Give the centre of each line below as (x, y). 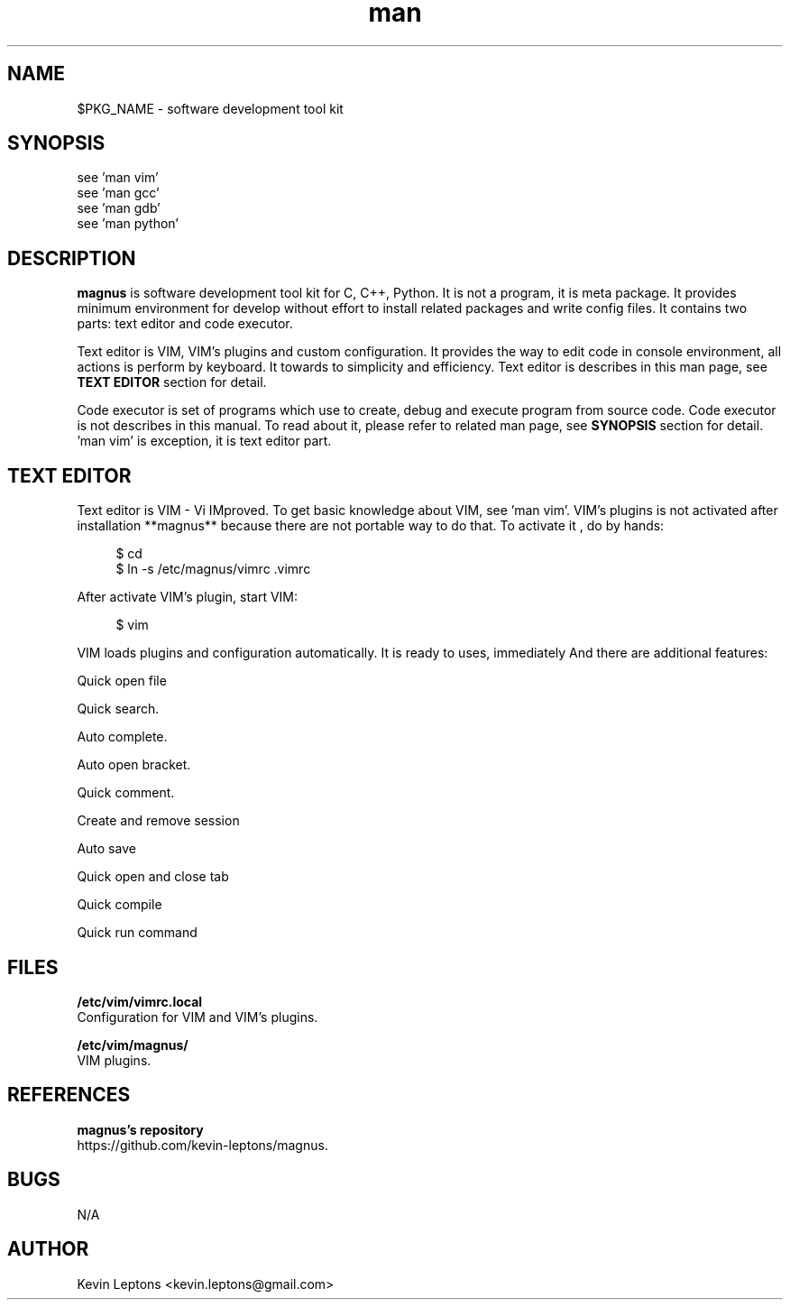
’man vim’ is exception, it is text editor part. (204, 441)
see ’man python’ (128, 224)
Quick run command (137, 933)
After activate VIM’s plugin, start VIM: (188, 597)
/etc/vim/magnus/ (133, 1045)
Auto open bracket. (134, 765)
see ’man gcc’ (118, 193)
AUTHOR (48, 1249)
